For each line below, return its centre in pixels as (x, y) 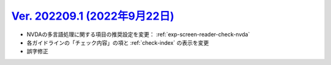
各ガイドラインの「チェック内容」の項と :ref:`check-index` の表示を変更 (118, 42)
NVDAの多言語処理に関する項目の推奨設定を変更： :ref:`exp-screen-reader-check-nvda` (138, 34)
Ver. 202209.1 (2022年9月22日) (93, 16)
